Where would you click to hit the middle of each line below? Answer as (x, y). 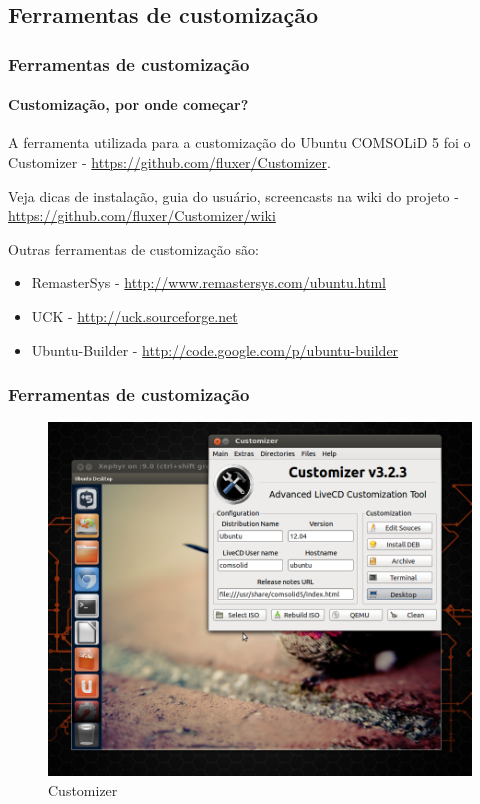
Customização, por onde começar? (128, 104)
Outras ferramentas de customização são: (133, 248)
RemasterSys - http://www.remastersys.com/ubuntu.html (208, 282)
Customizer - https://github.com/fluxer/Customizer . (169, 162)
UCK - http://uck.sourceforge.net (134, 315)
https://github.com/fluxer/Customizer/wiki (142, 215)
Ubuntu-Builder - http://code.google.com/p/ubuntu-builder (215, 349)
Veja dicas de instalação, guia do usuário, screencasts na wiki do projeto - (233, 195)
